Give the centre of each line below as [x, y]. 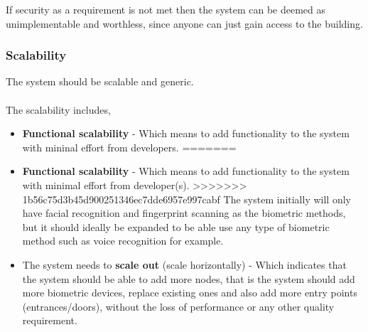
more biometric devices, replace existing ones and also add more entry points [190, 293]
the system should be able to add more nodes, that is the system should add [189, 278]
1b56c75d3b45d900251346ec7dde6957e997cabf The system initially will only [186, 199]
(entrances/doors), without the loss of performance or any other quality [178, 306]
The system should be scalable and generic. [100, 81]
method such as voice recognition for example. [123, 241]
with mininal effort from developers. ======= [129, 147]
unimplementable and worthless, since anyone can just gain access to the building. [184, 23]
